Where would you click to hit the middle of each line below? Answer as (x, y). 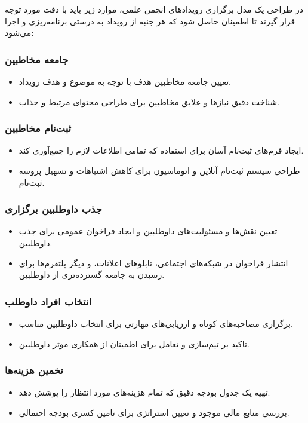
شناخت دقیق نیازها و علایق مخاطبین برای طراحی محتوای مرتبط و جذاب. (149, 101)
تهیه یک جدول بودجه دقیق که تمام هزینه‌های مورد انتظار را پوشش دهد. (144, 392)
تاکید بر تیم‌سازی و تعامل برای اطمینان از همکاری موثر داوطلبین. (134, 343)
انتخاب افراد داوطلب (48, 301)
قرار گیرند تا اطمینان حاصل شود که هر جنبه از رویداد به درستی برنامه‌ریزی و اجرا (150, 21)
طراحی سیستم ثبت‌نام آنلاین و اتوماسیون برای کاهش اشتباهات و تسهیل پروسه (159, 170)
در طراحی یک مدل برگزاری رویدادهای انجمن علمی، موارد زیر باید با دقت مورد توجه (154, 9)
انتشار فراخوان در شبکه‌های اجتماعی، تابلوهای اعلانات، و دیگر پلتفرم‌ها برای (153, 263)
